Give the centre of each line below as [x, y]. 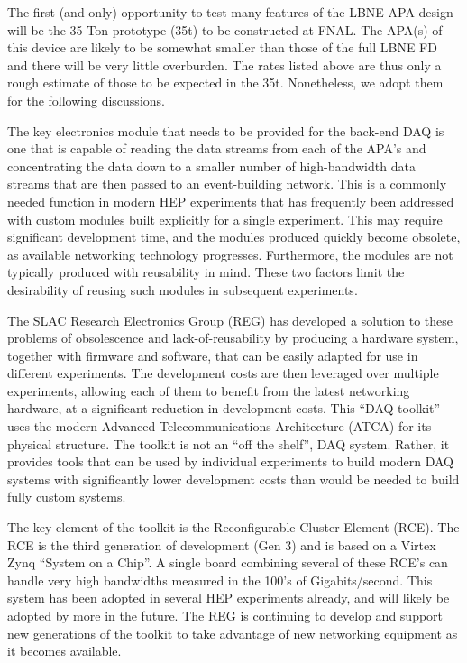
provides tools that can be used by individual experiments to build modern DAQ [230, 461]
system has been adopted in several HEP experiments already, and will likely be [229, 598]
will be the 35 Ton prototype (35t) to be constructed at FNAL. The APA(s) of [225, 29]
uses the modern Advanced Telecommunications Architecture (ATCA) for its [220, 426]
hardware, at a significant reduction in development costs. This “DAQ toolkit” [224, 408]
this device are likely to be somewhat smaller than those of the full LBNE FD [222, 47]
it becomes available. [64, 651]
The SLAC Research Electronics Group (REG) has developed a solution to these [230, 320]
